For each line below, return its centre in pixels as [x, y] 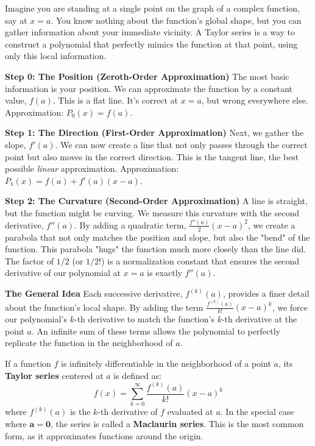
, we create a [271, 225]
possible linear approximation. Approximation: [92, 168]
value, [16, 100]
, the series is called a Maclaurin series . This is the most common [177, 423]
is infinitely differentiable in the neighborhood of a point [166, 363]
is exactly [165, 273]
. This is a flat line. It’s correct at [115, 100]
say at [16, 20]
